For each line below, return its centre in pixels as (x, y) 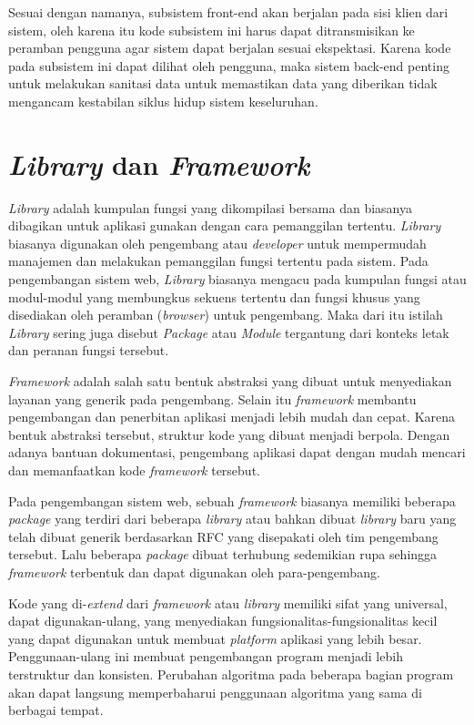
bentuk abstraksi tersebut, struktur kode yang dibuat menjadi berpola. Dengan (229, 434)
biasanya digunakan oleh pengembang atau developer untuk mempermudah (217, 243)
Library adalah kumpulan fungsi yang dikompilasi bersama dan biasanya (210, 207)
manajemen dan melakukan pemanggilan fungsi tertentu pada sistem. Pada (218, 261)
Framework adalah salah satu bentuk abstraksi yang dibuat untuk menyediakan (230, 381)
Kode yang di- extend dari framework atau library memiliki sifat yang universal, (228, 602)
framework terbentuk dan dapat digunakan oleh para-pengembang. (194, 572)
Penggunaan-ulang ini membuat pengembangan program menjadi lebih (206, 656)
